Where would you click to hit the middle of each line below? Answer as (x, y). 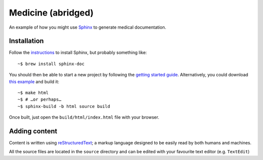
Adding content (33, 131)
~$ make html (33, 93)
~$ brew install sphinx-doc (51, 64)
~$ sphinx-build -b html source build (64, 106)
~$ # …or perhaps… (40, 99)
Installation (26, 41)
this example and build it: (34, 81)
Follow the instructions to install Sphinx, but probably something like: (78, 53)
